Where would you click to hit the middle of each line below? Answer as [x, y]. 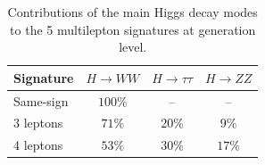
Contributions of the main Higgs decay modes [132, 12]
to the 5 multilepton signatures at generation [133, 29]
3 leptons [38, 123]
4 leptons [38, 145]
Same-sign [41, 100]
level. [133, 47]
